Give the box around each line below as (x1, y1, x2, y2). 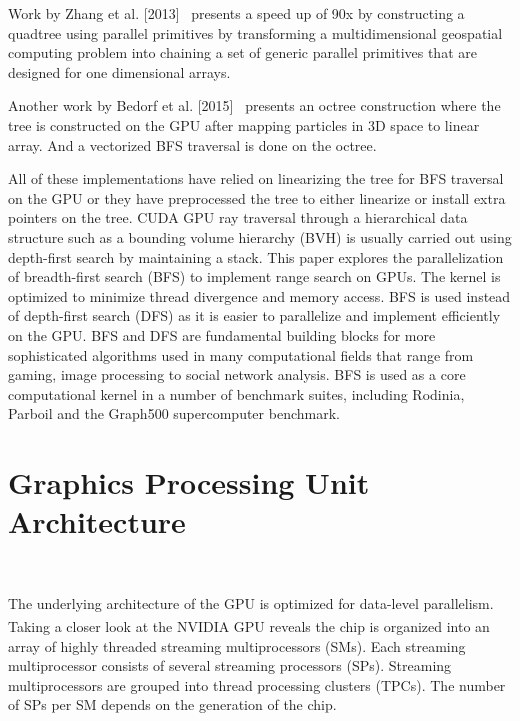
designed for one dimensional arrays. (8, 61, 231, 82)
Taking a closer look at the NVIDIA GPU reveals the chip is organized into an (8, 616, 490, 637)
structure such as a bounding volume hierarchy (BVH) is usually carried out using (8, 226, 512, 247)
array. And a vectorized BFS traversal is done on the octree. (8, 134, 377, 155)
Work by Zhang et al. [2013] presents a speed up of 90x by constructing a (8, 3, 465, 23)
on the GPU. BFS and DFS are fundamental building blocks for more (8, 324, 436, 345)
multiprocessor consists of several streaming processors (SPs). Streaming (8, 655, 452, 676)
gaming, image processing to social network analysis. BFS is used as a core (8, 364, 466, 385)
